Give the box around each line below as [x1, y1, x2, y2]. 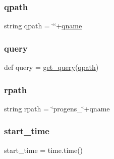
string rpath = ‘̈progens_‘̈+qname [4, 103, 110, 113]
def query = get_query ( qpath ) [4, 62, 99, 72]
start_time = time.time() [4, 144, 83, 155]
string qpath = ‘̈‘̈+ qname [4, 20, 82, 31]
